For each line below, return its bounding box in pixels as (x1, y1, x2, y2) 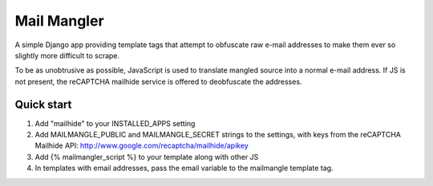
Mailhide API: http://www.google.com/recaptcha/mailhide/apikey (34, 140, 249, 151)
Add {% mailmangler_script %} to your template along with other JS (34, 152, 259, 161)
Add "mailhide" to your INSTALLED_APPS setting (34, 118, 196, 128)
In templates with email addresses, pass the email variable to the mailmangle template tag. (34, 164, 334, 173)
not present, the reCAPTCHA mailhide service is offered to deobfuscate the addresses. (14, 77, 302, 86)
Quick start (14, 97, 72, 111)
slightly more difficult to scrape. (14, 50, 120, 60)
